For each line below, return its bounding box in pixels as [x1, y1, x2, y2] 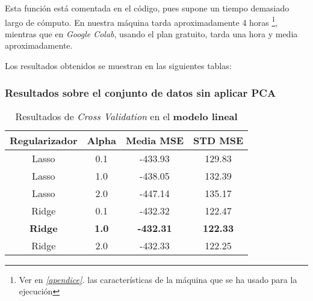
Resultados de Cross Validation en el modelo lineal [15, 109, 238, 123]
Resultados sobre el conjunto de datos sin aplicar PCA [5, 85, 276, 100]
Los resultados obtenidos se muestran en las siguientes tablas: [5, 59, 232, 72]
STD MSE [193, 133, 244, 147]
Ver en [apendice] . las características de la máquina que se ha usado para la [19, 273, 297, 285]
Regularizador [10, 133, 78, 147]
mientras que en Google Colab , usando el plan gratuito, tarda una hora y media [5, 27, 298, 40]
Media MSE [125, 133, 184, 147]
